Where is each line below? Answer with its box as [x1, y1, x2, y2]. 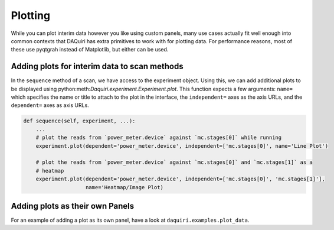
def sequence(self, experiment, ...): [23, 118, 136, 124]
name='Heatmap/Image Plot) [86, 184, 163, 190]
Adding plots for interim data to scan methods [11, 61, 184, 72]
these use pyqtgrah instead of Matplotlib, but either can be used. [11, 46, 169, 53]
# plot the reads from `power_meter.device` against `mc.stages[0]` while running [35, 134, 282, 141]
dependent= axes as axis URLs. [11, 102, 90, 109]
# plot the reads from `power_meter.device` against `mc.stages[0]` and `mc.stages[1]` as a [35, 159, 313, 166]
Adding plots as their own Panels [11, 201, 135, 211]
